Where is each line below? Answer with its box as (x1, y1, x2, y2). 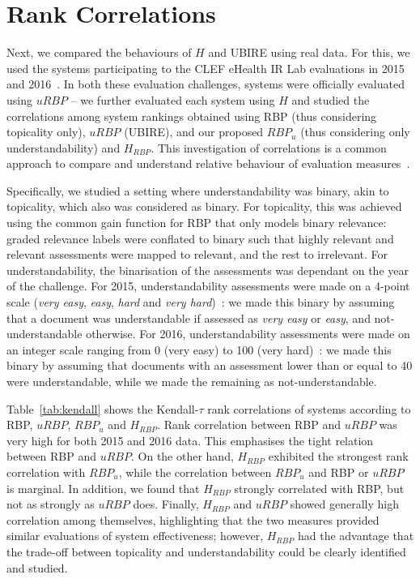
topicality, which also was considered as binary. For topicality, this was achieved (6, 198, 402, 215)
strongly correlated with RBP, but (234, 479, 405, 496)
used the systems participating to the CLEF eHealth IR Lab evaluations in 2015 (6, 59, 405, 76)
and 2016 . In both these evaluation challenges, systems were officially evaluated (6, 75, 405, 92)
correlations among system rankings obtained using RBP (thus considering (6, 107, 377, 124)
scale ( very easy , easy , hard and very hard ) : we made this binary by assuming (6, 294, 395, 311)
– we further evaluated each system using (70, 91, 275, 108)
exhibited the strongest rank (268, 448, 409, 465)
